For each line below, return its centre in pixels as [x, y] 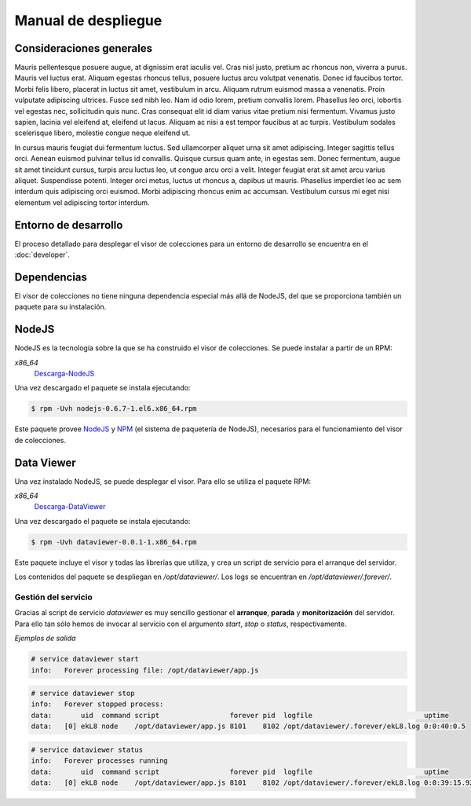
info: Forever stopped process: [97, 704]
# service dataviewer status [87, 749]
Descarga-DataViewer [70, 507]
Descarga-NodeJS [64, 374]
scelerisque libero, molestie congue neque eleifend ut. [102, 133]
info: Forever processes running [99, 761]
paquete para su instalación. [60, 307]
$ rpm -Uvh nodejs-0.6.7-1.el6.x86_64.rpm [114, 409]
